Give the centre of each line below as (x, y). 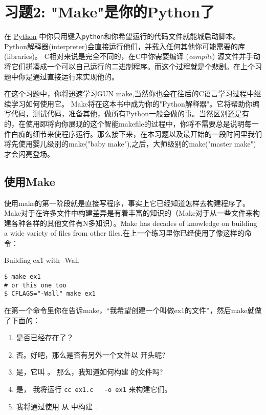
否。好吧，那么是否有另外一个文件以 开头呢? (91, 354)
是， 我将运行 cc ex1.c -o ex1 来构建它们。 (94, 389)
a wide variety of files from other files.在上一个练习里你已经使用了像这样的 (124, 233)
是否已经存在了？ (45, 337)
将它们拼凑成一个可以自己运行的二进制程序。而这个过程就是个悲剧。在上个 (129, 66)
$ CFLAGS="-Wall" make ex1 (50, 294)
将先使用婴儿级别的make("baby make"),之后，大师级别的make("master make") (130, 144)
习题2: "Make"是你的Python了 (109, 12)
